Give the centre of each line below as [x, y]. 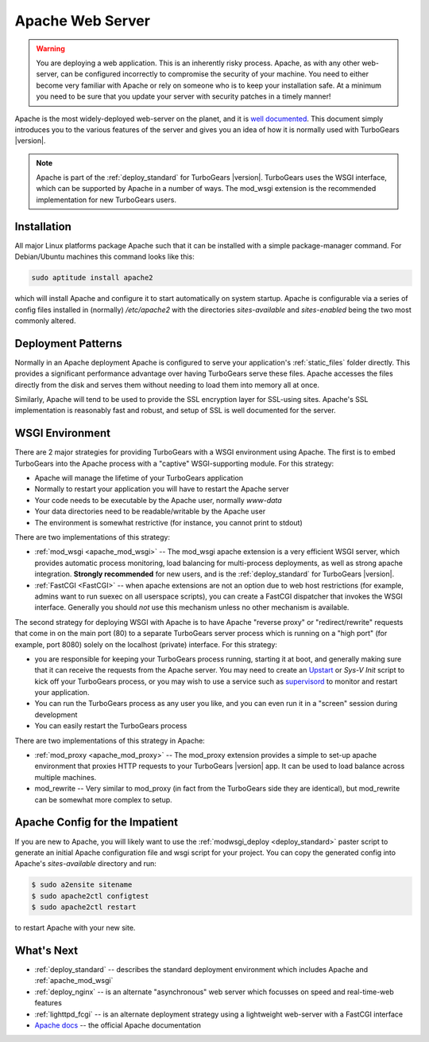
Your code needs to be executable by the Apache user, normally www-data [158, 500]
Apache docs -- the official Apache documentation [118, 1025]
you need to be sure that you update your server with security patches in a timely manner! [184, 96]
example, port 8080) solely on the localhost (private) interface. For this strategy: [146, 644]
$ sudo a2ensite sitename [82, 885]
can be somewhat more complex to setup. [103, 799]
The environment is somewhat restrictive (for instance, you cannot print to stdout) [169, 522]
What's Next [46, 950]
